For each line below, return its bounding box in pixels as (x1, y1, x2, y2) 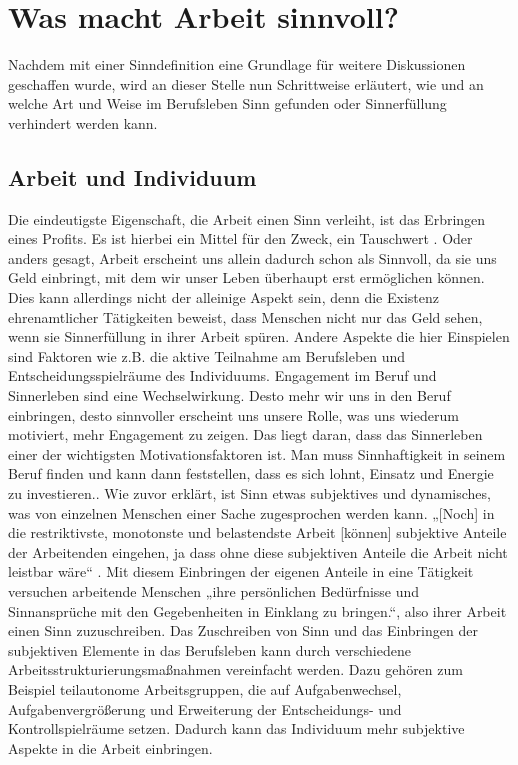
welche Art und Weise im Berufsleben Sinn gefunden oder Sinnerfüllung (8, 93, 447, 114)
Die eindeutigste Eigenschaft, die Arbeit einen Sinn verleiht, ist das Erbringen (8, 208, 486, 229)
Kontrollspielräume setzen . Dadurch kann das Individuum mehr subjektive (8, 718, 465, 739)
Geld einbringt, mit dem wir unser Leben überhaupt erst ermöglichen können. (8, 267, 485, 288)
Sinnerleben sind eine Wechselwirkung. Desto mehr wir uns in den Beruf (8, 385, 451, 406)
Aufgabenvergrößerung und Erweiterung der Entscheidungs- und (8, 698, 402, 719)
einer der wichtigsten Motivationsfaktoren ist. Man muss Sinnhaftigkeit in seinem (8, 443, 506, 464)
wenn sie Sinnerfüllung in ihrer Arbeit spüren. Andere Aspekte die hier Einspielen (8, 326, 510, 347)
